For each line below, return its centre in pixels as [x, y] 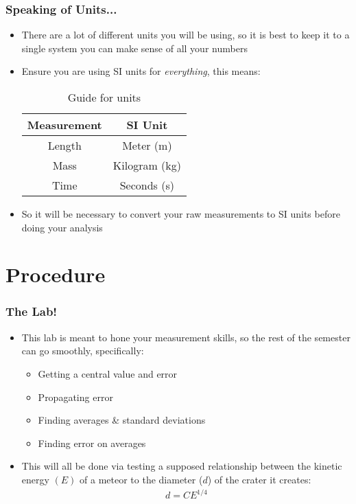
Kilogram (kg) [147, 165]
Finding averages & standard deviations [122, 420]
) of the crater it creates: [259, 479]
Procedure [56, 274]
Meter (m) [147, 145]
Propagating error [75, 397]
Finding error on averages [92, 443]
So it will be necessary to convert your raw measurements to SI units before [181, 214]
